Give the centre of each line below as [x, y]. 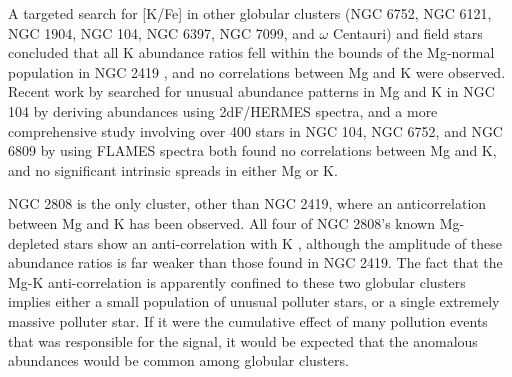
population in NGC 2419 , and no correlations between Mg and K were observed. [257, 71]
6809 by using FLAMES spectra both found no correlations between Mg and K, [252, 150]
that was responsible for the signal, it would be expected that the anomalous [243, 340]
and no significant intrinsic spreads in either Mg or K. [173, 169]
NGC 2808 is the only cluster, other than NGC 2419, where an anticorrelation [247, 203]
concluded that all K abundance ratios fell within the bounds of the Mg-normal [251, 52]
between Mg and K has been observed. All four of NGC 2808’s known [222, 222]
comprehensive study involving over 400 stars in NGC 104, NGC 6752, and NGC [255, 130]
